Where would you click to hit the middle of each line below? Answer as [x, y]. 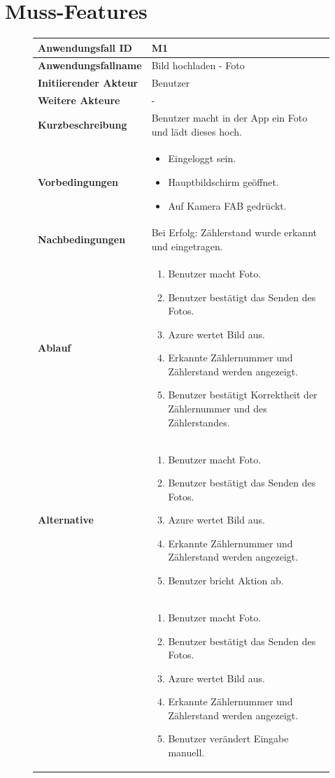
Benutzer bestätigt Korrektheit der [243, 395]
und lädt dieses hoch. [197, 131]
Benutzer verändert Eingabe [228, 739]
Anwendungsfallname [90, 65]
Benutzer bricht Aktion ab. [226, 581]
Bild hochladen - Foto [198, 65]
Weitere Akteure [79, 100]
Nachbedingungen [82, 239]
